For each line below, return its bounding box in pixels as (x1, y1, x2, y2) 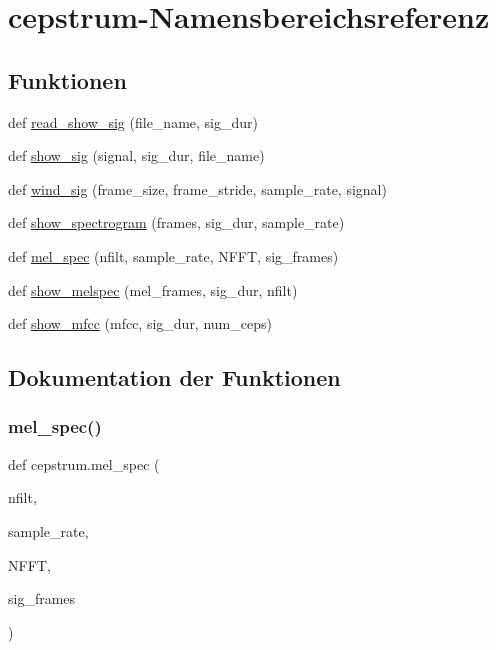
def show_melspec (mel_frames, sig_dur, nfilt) (8, 279, 298, 300)
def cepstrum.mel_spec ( (8, 453, 160, 474)
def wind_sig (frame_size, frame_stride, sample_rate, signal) (8, 178, 387, 199)
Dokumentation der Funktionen (8, 362, 341, 393)
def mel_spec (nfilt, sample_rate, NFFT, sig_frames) (8, 245, 339, 266)
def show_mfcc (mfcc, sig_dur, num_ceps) (8, 313, 272, 334)
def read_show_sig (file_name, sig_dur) (8, 111, 259, 132)
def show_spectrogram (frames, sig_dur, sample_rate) (8, 212, 345, 233)
